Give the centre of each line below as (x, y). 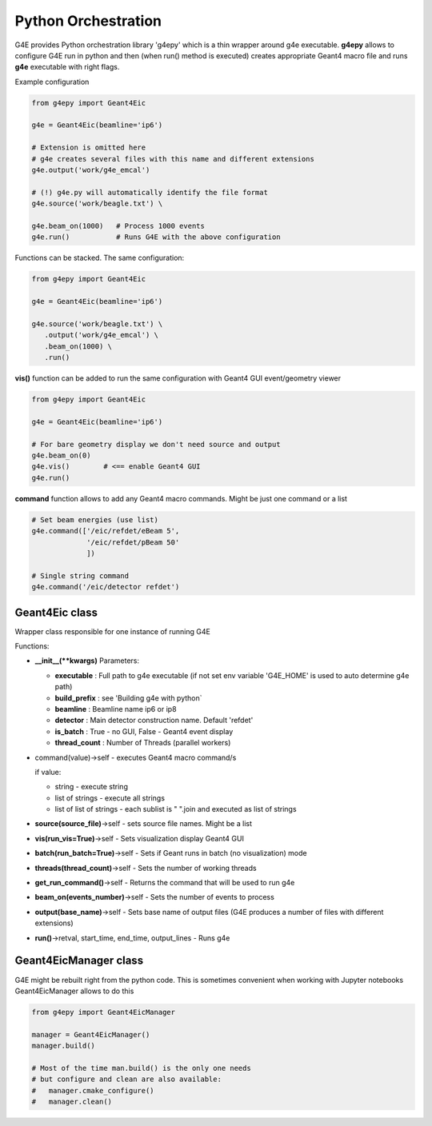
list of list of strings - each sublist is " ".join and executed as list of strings (176, 809)
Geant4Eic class (56, 612)
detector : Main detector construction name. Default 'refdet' (154, 721)
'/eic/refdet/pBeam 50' (133, 542)
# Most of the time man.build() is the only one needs (141, 1068)
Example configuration (52, 82)
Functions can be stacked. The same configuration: (100, 258)
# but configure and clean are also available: (126, 1079)
